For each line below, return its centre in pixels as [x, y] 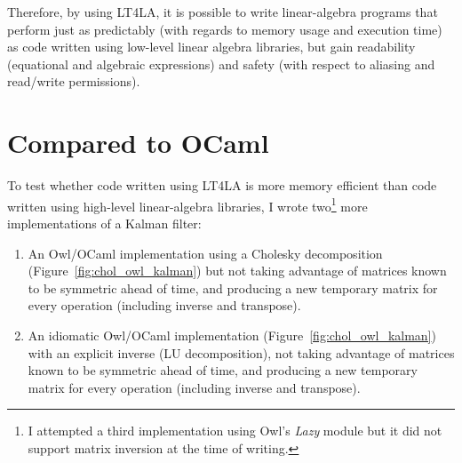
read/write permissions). [74, 81]
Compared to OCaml [138, 143]
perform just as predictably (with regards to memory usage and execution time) [225, 29]
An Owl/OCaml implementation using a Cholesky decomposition [205, 253]
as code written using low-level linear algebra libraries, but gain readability [211, 47]
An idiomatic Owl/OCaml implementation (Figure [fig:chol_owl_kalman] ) [232, 335]
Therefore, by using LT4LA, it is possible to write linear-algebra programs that [223, 12]
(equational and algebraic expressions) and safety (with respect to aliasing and [221, 64]
